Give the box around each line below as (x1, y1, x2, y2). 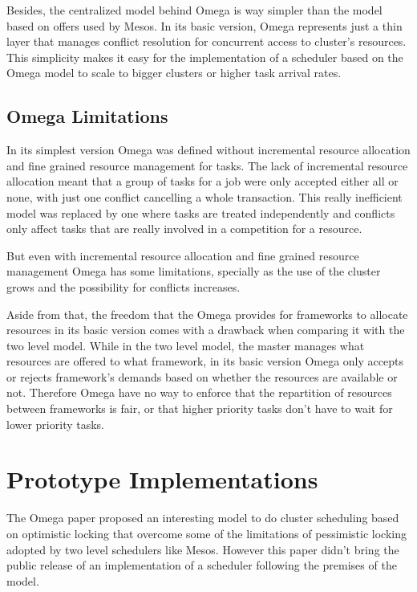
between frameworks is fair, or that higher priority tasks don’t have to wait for (6, 400, 393, 417)
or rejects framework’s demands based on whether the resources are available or (6, 368, 398, 385)
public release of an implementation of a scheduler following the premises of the (6, 557, 397, 574)
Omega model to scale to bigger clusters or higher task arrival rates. (6, 64, 342, 81)
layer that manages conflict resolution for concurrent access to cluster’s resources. (6, 33, 407, 50)
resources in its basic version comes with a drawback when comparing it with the (6, 321, 405, 338)
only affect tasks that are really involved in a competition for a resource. (6, 220, 362, 237)
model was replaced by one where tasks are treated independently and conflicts (6, 204, 395, 221)
